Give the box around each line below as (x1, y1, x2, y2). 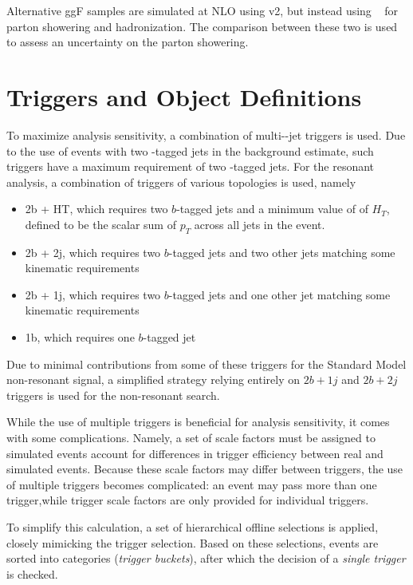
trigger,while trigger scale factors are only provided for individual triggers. (6, 492, 369, 508)
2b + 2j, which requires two (25, 243, 161, 260)
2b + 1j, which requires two (25, 286, 161, 302)
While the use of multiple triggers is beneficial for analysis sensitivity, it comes (6, 413, 390, 430)
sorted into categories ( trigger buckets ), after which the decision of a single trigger (6, 550, 406, 567)
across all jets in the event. (194, 215, 325, 232)
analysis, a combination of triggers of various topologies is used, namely (6, 173, 356, 190)
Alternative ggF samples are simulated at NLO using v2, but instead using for (6, 2, 398, 18)
